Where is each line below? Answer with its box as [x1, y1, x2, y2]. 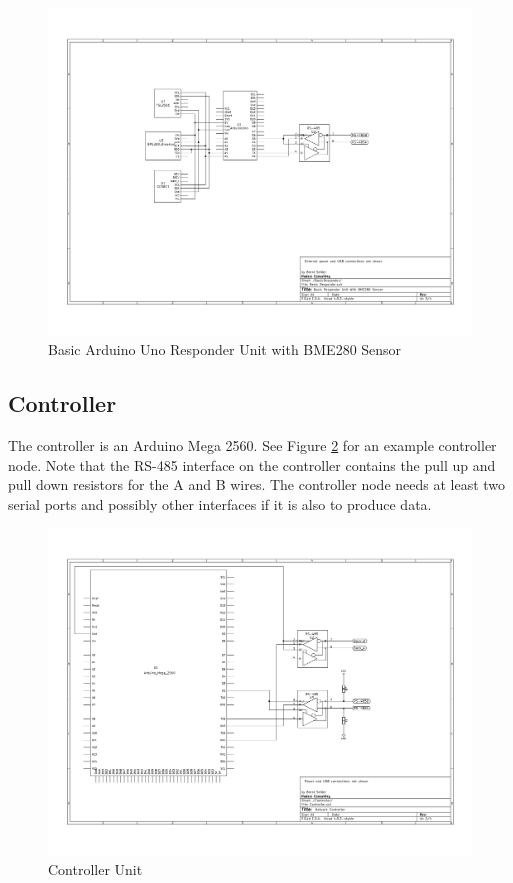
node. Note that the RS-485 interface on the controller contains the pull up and [8, 454, 496, 475]
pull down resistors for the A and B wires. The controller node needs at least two [8, 474, 506, 495]
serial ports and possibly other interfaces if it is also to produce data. [8, 493, 432, 514]
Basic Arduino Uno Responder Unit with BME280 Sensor [48, 339, 402, 360]
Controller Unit [48, 859, 143, 880]
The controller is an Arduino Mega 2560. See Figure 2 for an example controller [8, 434, 497, 455]
